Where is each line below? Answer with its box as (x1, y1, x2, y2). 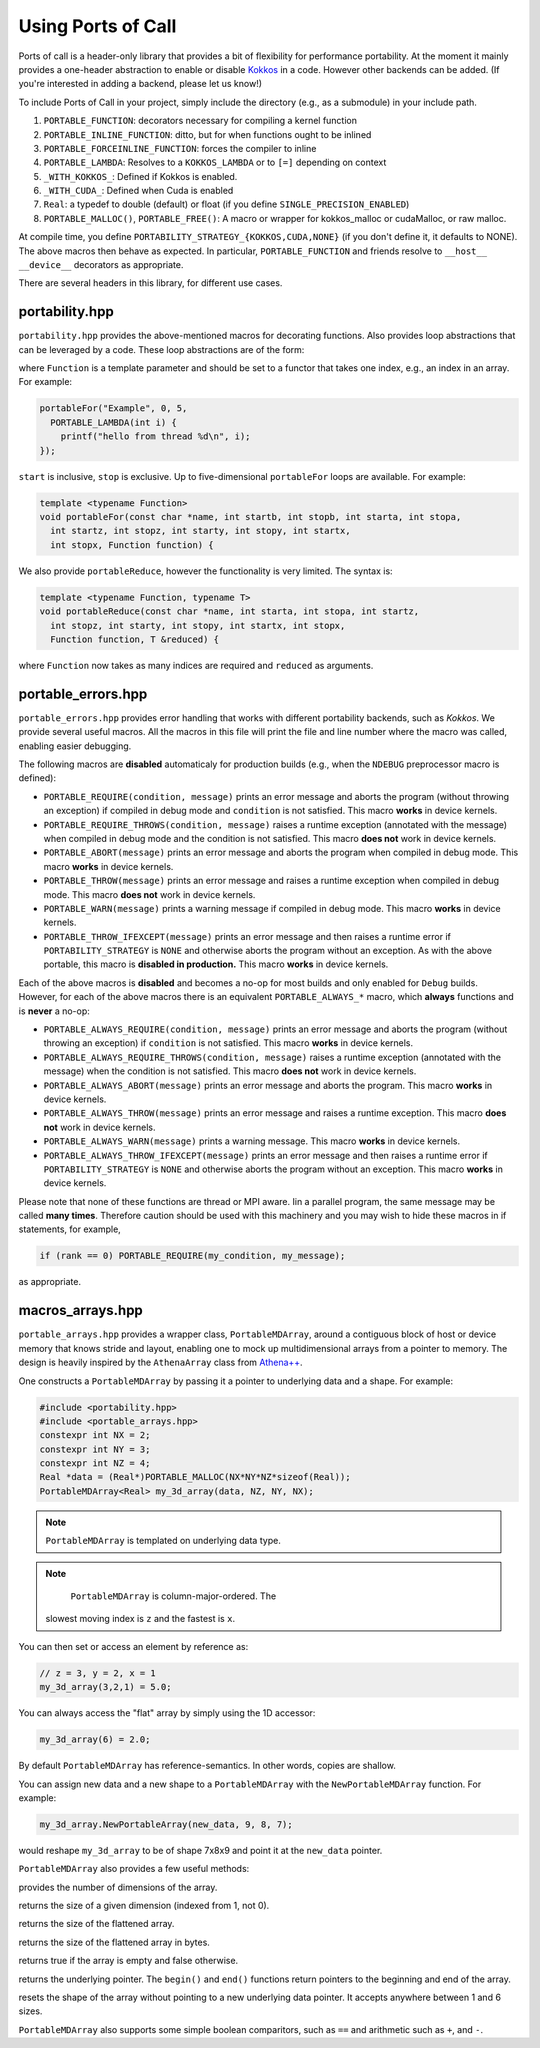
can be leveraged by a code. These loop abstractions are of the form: (18, 343, 305, 355)
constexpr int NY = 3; (39, 1443, 151, 1455)
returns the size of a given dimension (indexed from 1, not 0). (18, 1900, 270, 1912)
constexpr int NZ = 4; (39, 1458, 151, 1469)
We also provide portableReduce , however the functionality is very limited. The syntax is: (18, 565, 394, 577)
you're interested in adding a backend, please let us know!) (18, 78, 263, 90)
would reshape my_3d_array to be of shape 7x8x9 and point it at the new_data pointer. (18, 1844, 383, 1856)
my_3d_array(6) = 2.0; (39, 1734, 151, 1745)
